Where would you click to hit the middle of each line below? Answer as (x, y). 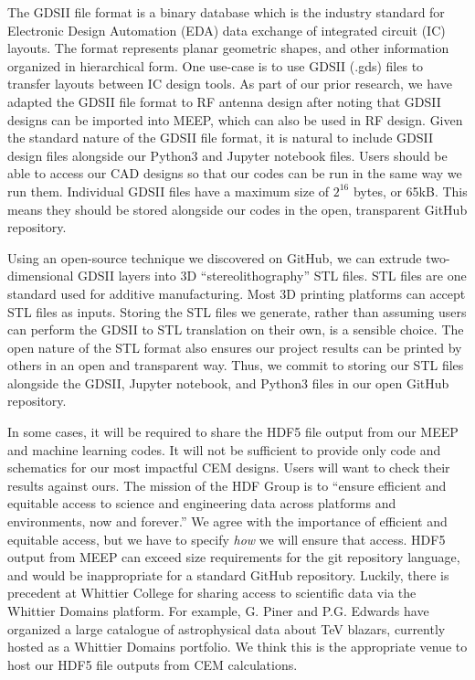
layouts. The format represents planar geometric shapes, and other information (228, 48)
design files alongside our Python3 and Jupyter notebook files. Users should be (227, 155)
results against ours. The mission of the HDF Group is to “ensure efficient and (227, 485)
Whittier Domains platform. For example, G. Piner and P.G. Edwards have (218, 611)
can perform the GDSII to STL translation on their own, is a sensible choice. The (236, 329)
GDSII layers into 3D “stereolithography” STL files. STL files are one (272, 276)
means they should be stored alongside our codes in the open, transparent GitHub (237, 209)
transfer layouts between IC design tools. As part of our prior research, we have (230, 84)
